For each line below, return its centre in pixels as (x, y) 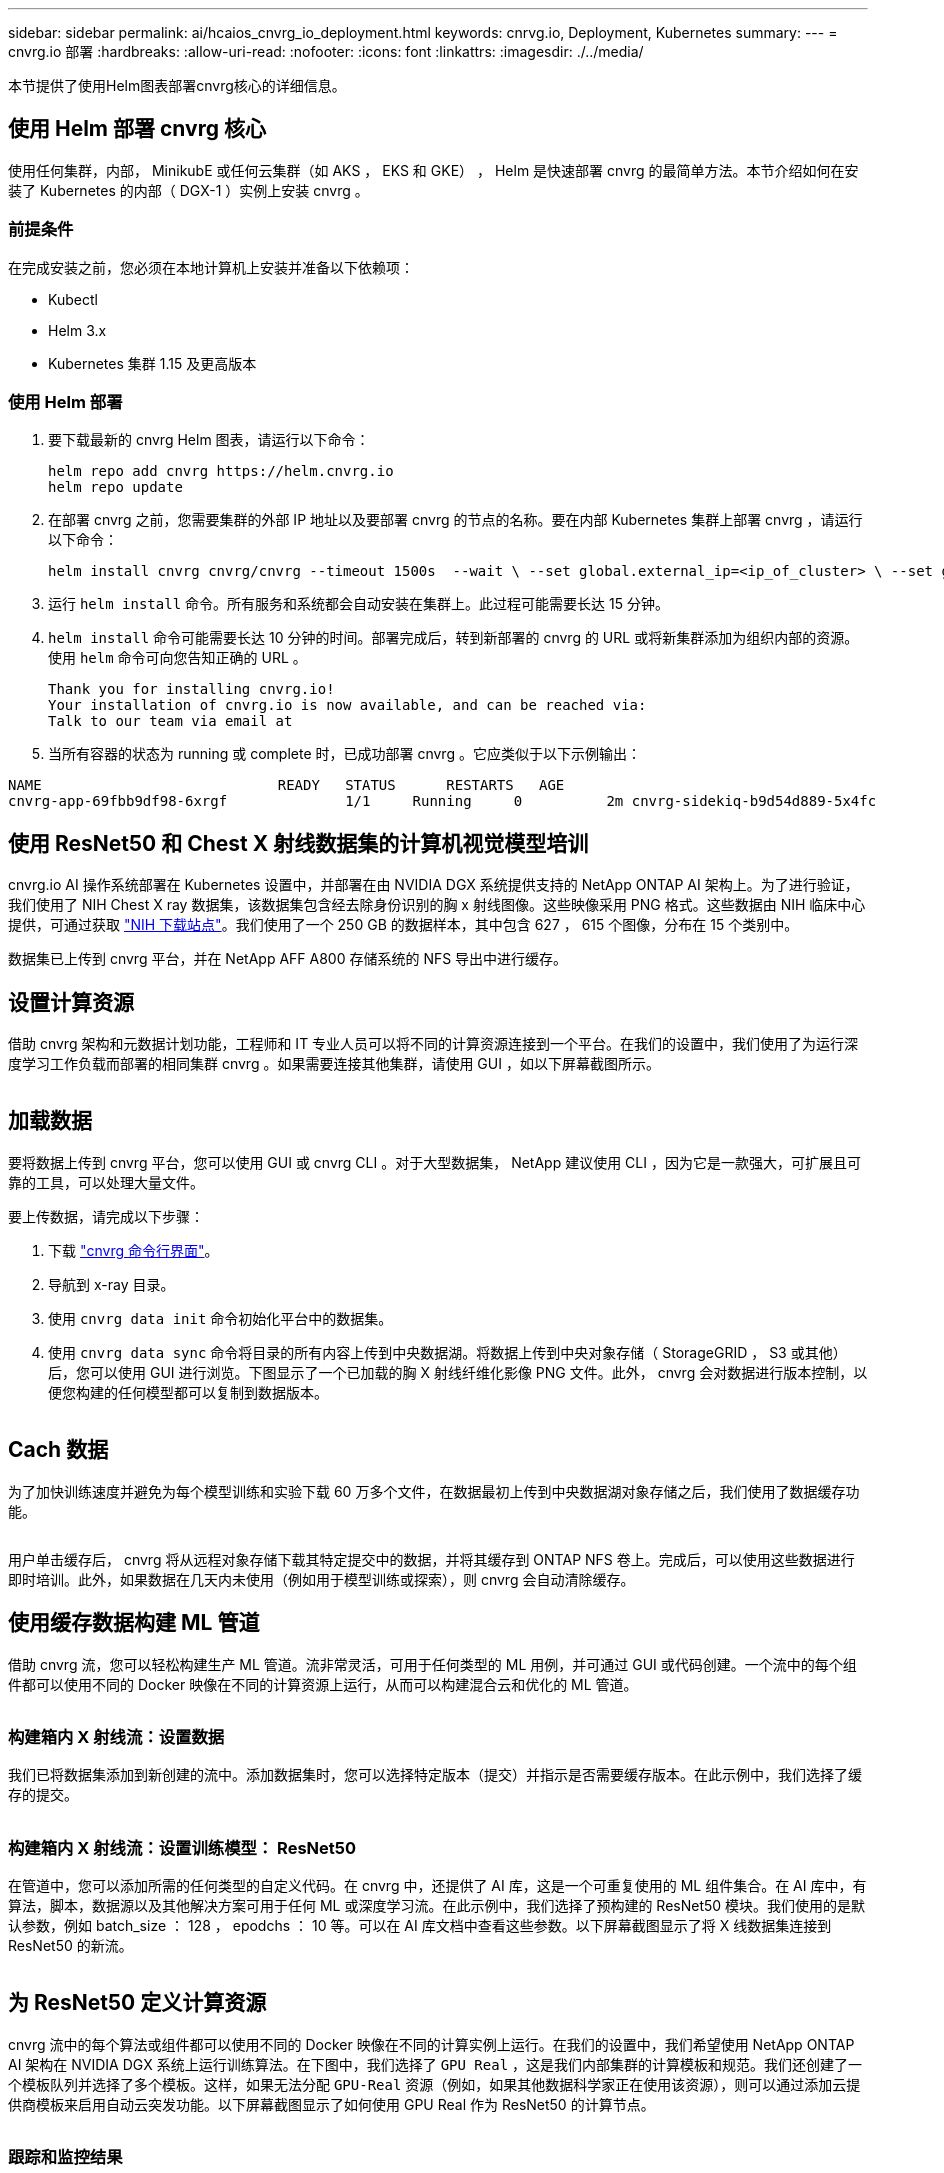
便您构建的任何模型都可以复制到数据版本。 (188, 1392)
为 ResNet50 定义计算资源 (137, 2003)
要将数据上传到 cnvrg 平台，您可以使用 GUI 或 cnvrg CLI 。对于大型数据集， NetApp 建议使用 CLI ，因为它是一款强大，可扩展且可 (434, 1162)
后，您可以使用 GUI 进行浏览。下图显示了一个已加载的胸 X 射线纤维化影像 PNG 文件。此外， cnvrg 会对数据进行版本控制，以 (458, 1372)
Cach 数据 (58, 1450)
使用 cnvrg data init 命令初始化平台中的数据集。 (220, 1318)
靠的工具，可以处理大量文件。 (106, 1182)
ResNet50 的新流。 (70, 1946)
